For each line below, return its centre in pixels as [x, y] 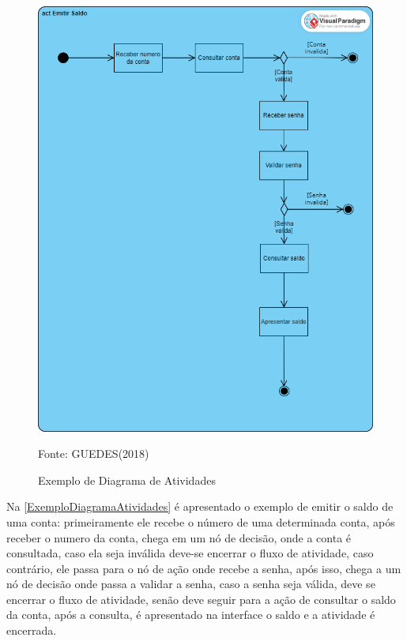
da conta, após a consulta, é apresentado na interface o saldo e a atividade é [191, 615]
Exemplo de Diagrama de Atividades [127, 480]
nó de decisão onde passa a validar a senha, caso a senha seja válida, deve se [191, 584]
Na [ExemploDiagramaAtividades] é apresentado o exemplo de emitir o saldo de [200, 506]
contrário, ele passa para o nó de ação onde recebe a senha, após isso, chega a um [204, 568]
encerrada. [32, 630]
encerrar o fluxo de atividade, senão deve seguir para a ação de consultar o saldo [201, 599]
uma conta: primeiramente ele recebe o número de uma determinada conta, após [201, 521]
